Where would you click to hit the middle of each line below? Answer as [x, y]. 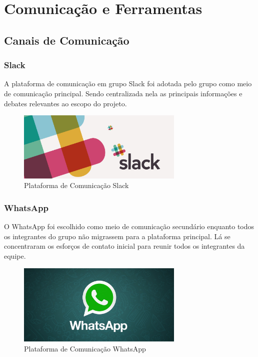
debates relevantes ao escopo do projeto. [65, 103]
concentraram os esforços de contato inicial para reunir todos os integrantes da [124, 246]
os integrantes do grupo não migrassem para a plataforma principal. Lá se [117, 236]
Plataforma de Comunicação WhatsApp [85, 348]
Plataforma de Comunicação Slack [76, 185]
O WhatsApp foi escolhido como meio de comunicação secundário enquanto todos [129, 226]
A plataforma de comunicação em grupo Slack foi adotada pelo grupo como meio [128, 83]
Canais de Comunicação [67, 40]
